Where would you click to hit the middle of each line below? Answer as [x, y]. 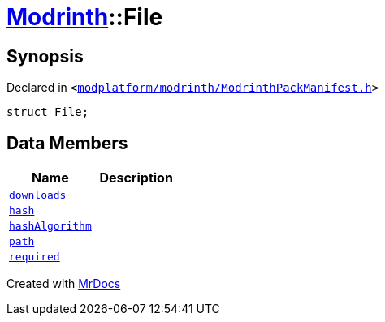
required [35, 257]
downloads [38, 195]
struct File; [48, 112]
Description [136, 178]
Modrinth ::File [85, 17]
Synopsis [45, 56]
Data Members [67, 143]
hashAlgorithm [50, 226]
